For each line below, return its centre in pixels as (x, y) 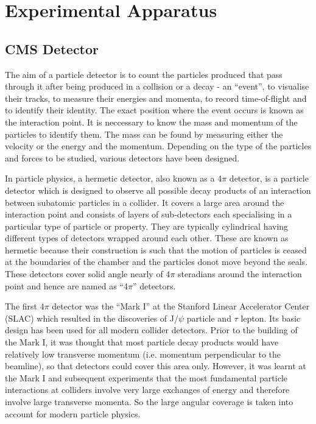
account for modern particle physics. (73, 413)
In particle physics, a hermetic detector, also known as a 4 (114, 178)
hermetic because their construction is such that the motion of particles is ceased (156, 249)
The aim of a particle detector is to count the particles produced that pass (144, 74)
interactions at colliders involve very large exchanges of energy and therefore (147, 390)
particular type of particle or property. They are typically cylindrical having (147, 226)
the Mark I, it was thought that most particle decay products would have (142, 342)
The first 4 (25, 306)
